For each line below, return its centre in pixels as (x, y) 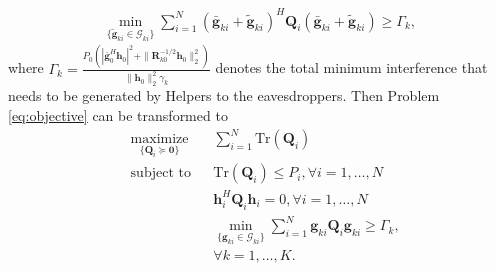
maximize (159, 139)
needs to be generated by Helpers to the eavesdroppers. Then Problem (224, 95)
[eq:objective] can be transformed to (118, 115)
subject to (160, 173)
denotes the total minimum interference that (351, 67)
